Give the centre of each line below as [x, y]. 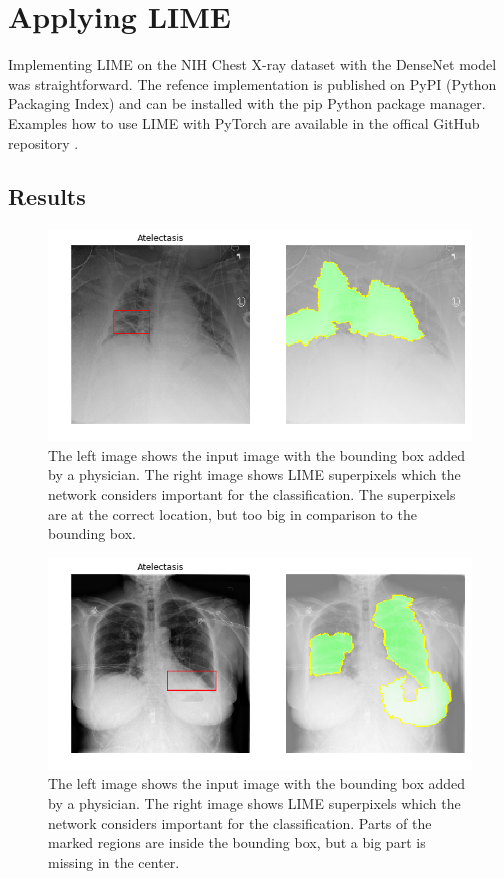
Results [47, 196]
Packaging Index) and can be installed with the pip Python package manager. [247, 103]
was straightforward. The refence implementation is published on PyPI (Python [252, 83]
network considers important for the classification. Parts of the [240, 822]
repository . [43, 142]
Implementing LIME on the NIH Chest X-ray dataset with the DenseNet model [252, 64]
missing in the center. [114, 861]
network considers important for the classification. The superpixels [252, 494]
